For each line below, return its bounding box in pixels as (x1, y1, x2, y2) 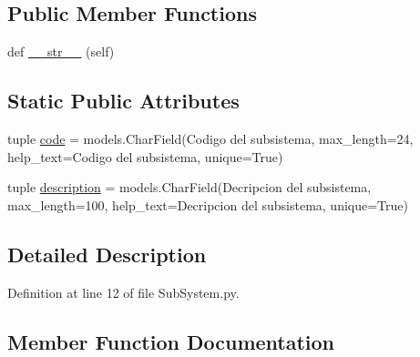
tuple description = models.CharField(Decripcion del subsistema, (7, 178, 372, 197)
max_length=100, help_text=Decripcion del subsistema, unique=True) (7, 195, 408, 214)
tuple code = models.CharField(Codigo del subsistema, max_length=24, (7, 129, 414, 148)
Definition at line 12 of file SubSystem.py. (7, 282, 240, 301)
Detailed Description (7, 240, 207, 268)
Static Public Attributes (7, 87, 240, 115)
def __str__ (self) (7, 42, 115, 61)
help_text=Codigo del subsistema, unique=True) (7, 147, 283, 166)
